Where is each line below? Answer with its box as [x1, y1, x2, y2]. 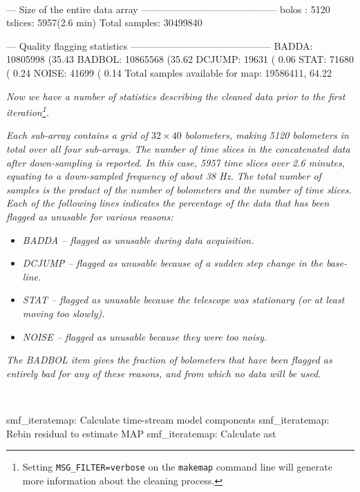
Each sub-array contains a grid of [6, 128, 149, 142]
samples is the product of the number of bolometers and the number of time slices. [6, 182, 352, 196]
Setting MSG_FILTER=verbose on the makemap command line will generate [22, 460, 332, 474]
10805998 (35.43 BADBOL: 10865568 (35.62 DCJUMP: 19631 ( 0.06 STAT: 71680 [6, 52, 354, 66]
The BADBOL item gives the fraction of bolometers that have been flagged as [6, 352, 332, 367]
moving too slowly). [22, 305, 105, 320]
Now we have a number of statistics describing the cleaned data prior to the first [6, 88, 345, 103]
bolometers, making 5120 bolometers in [184, 128, 349, 142]
